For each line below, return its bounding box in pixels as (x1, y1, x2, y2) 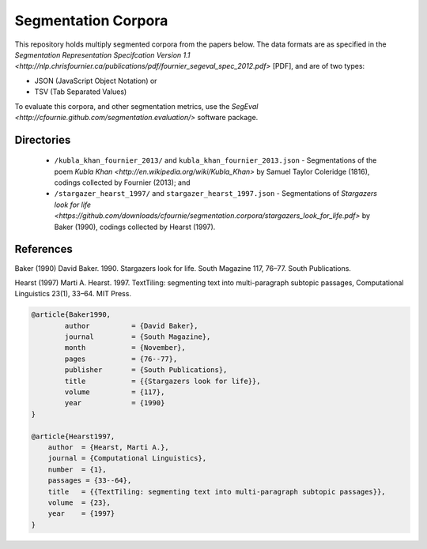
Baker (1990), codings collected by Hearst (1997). (54, 222, 216, 231)
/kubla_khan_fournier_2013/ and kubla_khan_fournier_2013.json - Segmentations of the (54, 156, 377, 165)
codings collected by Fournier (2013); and (54, 178, 191, 187)
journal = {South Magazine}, (64, 333, 211, 341)
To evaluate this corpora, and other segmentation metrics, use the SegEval (14, 101, 259, 111)
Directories (14, 133, 71, 146)
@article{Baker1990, (31, 310, 111, 319)
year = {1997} (47, 510, 115, 518)
